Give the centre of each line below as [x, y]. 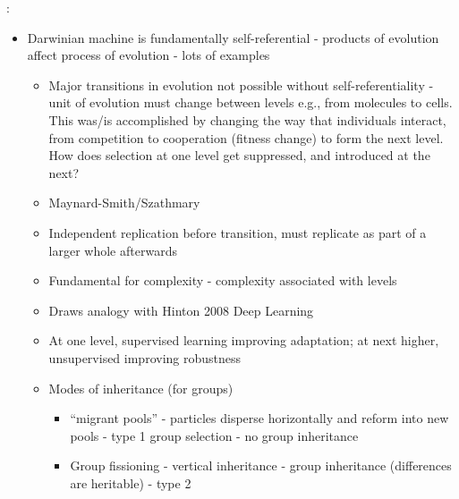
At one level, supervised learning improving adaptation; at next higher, [244, 340]
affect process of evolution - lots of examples [149, 55]
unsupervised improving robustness [145, 357]
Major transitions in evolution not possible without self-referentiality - [241, 85]
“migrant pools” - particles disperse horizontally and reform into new [259, 418]
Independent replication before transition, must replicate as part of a [238, 232]
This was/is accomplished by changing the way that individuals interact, [247, 119]
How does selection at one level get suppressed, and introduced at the [239, 155]
